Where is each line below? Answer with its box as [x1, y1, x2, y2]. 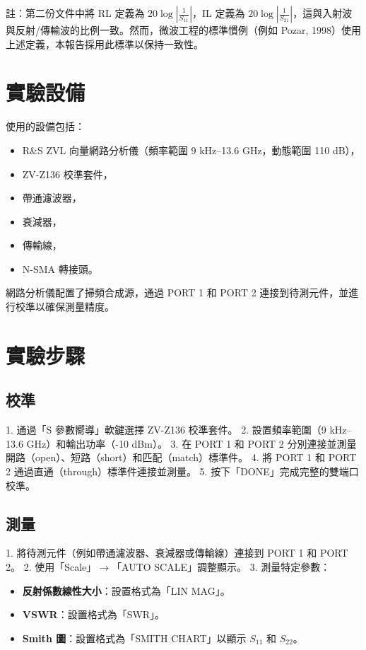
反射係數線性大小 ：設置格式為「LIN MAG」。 [22, 583, 230, 598]
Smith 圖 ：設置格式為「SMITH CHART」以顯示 [22, 630, 247, 645]
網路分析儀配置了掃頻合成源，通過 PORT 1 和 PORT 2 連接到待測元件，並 [6, 285, 349, 300]
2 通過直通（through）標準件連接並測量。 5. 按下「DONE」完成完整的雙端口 [6, 464, 359, 479]
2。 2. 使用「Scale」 [6, 559, 97, 574]
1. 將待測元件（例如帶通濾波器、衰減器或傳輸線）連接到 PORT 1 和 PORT [6, 545, 348, 560]
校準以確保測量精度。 [15, 299, 114, 314]
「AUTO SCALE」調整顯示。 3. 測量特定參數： [112, 559, 331, 574]
